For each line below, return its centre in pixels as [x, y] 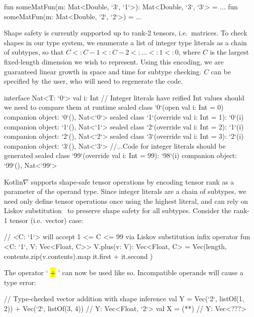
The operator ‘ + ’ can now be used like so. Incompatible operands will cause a [124, 272]
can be [221, 71]
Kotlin [14, 181]
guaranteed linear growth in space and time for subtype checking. [103, 71]
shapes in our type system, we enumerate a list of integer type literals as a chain [126, 42]
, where [189, 52]
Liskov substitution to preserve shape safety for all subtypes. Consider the [118, 210]
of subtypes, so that [34, 52]
